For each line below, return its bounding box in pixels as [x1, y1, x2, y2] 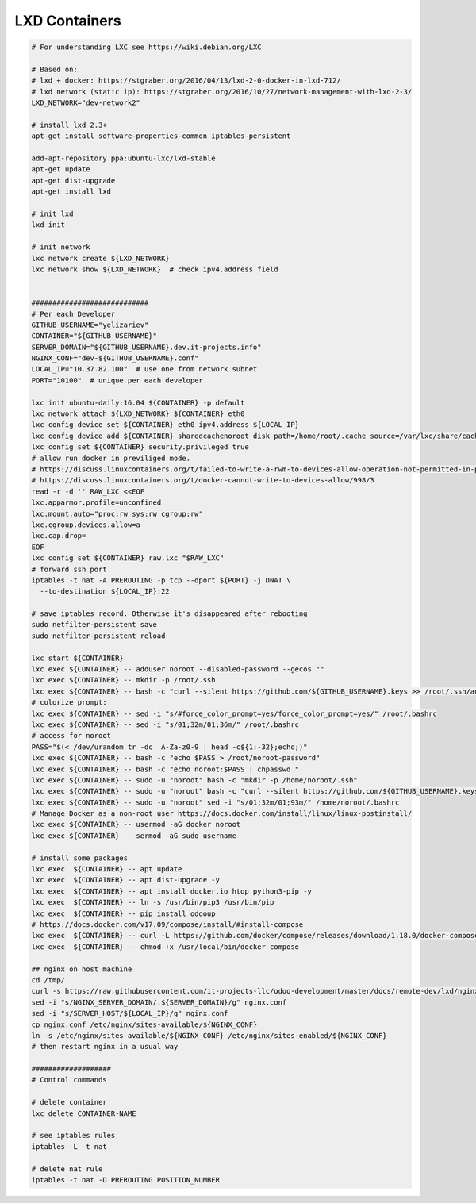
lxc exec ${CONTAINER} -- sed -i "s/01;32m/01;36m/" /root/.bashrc [31, 720, 300, 729]
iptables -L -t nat [31, 1142, 107, 1151]
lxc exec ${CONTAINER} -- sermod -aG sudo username [31, 831, 237, 840]
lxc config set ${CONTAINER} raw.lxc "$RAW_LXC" [31, 554, 225, 563]
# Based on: [31, 64, 79, 74]
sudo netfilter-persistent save [31, 620, 158, 629]
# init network [31, 243, 90, 252]
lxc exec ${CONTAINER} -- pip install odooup [31, 909, 216, 918]
